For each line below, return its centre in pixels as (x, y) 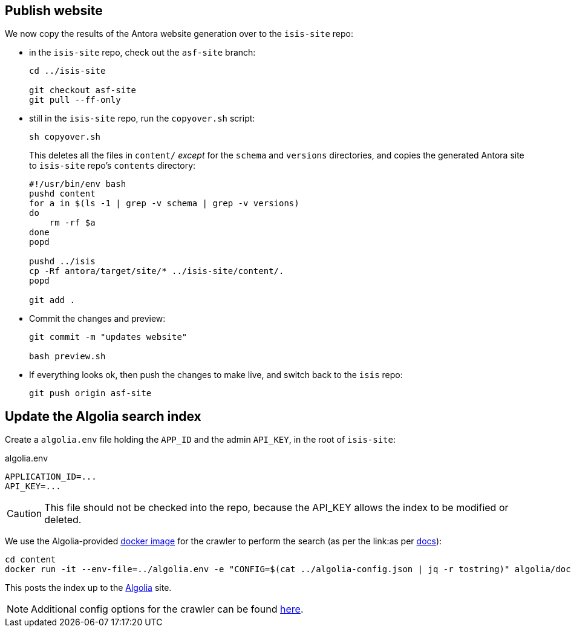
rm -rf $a (72, 223)
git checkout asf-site (83, 90)
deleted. (63, 520)
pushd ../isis (62, 262)
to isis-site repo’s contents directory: (113, 166)
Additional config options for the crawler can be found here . (167, 609)
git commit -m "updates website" (108, 337)
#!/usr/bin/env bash (78, 184)
